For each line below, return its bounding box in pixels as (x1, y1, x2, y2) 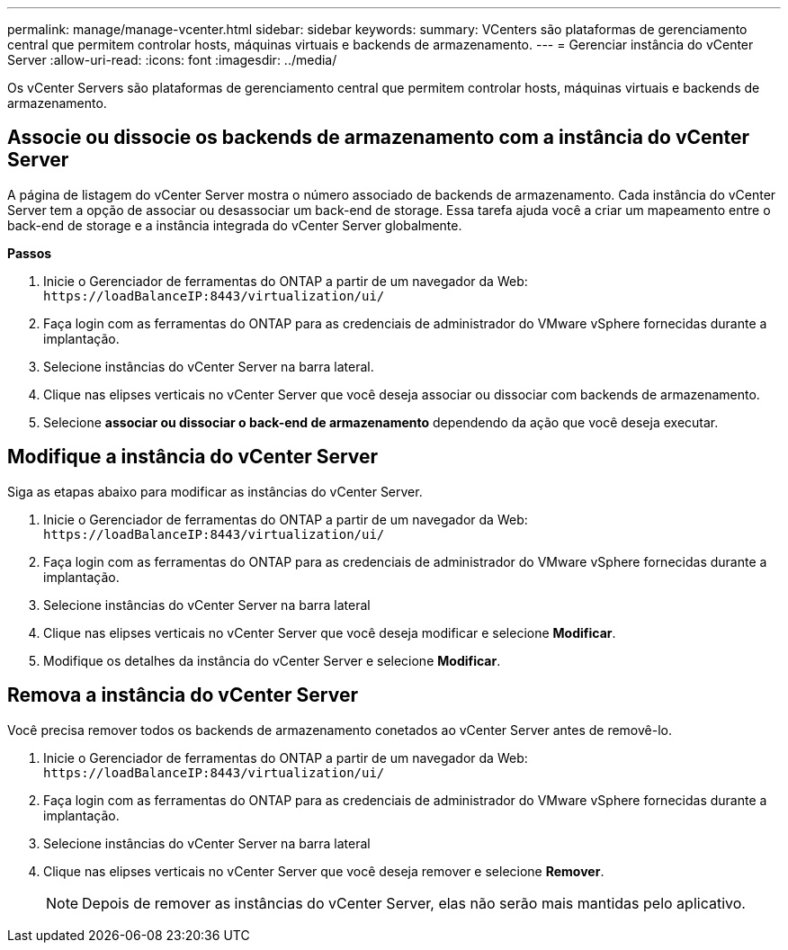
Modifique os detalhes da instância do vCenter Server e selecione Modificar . (43, 652, 501, 668)
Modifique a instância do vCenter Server (7, 445, 379, 469)
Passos (7, 245, 52, 261)
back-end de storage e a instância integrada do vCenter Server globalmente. (7, 217, 462, 233)
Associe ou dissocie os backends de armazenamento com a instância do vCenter (7, 126, 750, 149)
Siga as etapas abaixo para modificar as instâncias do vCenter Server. (7, 483, 423, 499)
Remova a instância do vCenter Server (7, 684, 358, 707)
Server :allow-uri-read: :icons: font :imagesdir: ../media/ (7, 52, 337, 67)
